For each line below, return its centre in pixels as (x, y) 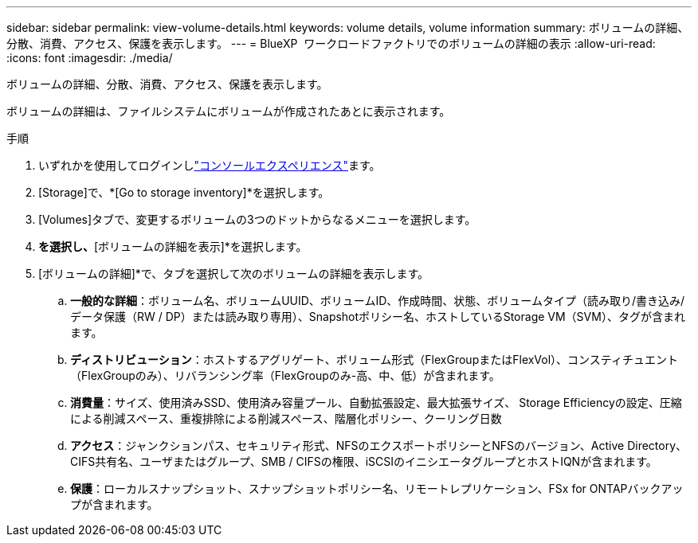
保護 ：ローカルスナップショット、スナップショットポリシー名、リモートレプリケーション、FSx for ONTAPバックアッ (377, 488)
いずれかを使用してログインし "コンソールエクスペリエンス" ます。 (210, 165)
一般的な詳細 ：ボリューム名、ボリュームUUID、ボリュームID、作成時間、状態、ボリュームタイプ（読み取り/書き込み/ (377, 301)
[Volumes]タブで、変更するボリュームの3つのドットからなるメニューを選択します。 (257, 219)
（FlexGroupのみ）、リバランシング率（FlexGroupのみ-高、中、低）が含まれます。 (285, 375)
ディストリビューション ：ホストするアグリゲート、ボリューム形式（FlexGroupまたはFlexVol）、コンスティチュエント (374, 359)
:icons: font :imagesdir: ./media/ (90, 58)
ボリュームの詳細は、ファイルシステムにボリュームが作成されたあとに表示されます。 (229, 111)
